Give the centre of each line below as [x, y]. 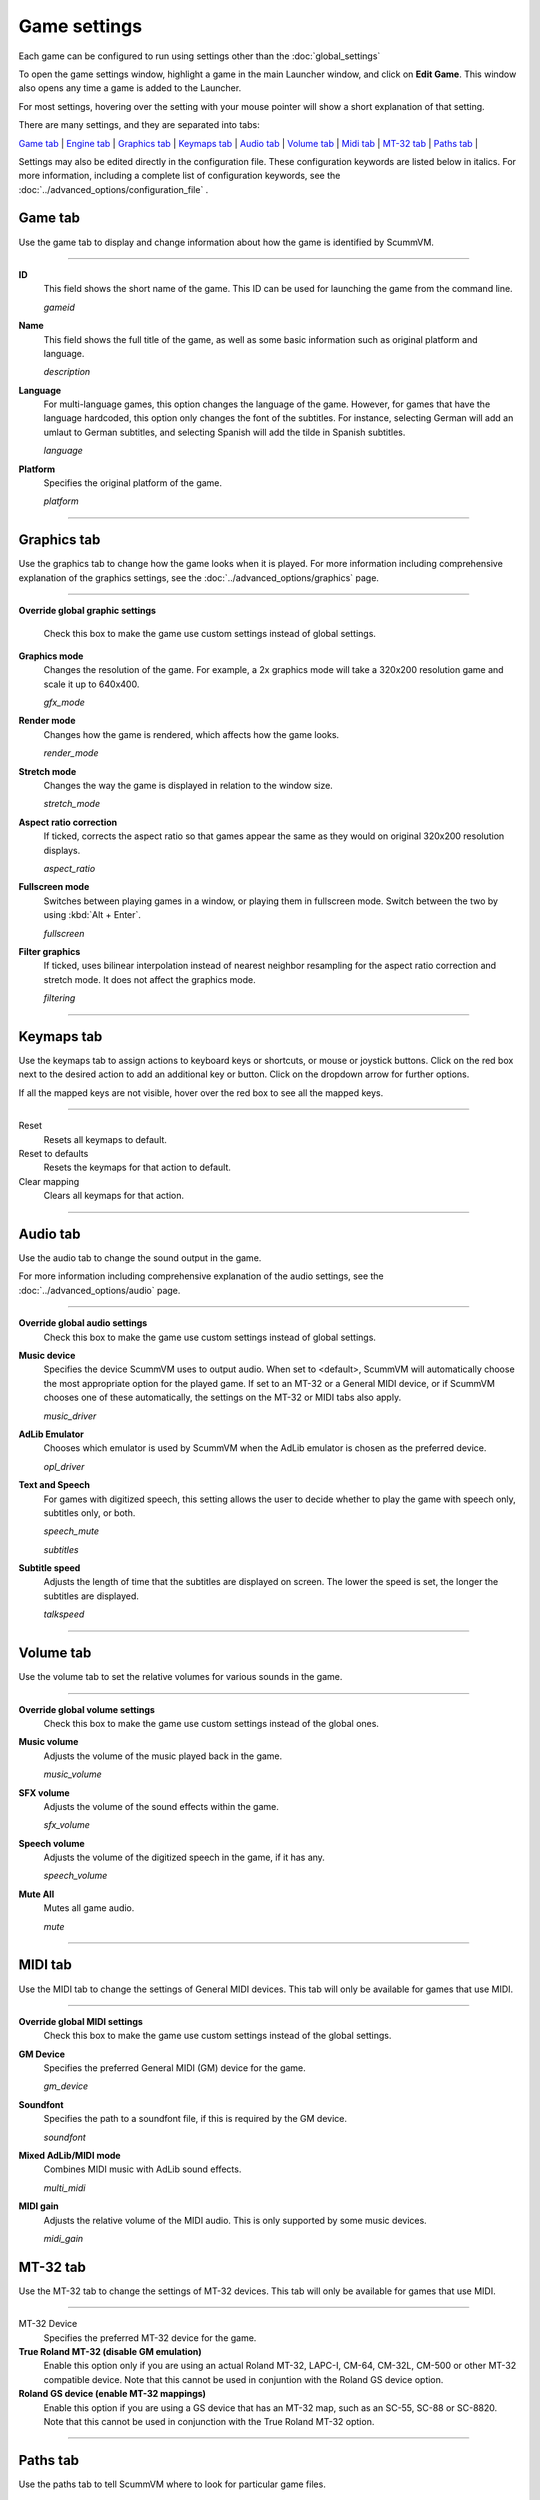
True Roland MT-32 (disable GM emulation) [110, 2352]
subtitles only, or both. [89, 1512]
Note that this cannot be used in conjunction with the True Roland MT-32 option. [209, 2422]
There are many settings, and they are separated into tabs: [139, 125]
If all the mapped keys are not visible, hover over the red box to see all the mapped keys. [201, 1092]
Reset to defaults [53, 1153]
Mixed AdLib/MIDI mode [69, 2156]
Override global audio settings [83, 1323]
